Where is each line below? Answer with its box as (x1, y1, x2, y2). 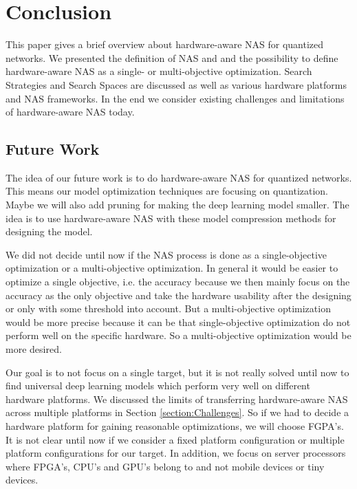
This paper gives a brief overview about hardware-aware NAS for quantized (6, 37, 324, 52)
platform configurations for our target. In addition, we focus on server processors (6, 446, 346, 460)
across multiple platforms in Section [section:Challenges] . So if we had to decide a (6, 405, 349, 420)
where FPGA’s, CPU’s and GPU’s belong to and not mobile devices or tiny (6, 459, 325, 473)
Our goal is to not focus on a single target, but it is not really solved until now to (6, 365, 349, 379)
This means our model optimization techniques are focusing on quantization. (6, 184, 329, 198)
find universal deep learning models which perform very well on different (6, 378, 310, 393)
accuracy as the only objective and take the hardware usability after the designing (6, 287, 351, 302)
